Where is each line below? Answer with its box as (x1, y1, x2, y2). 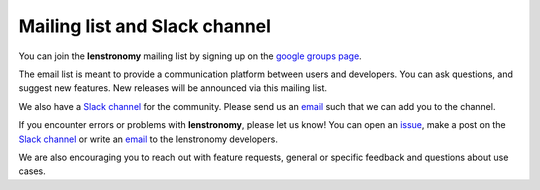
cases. (18, 165, 46, 177)
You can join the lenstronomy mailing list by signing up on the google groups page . (18, 50, 362, 62)
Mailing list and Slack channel (18, 15, 272, 37)
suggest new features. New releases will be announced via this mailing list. (18, 82, 328, 94)
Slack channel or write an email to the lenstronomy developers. (18, 133, 279, 145)
